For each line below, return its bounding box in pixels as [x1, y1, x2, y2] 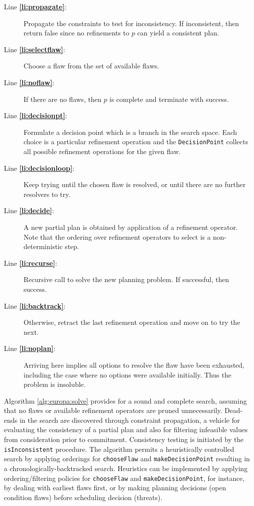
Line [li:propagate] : [4, 1, 67, 11]
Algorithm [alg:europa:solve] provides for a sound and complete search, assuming [4, 395, 247, 406]
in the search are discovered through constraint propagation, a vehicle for [19, 414, 240, 425]
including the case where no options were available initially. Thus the [24, 369, 231, 379]
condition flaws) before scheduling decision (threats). [4, 492, 163, 502]
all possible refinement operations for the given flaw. [24, 146, 181, 156]
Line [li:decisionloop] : [4, 162, 75, 173]
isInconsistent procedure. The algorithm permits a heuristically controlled [4, 443, 234, 454]
